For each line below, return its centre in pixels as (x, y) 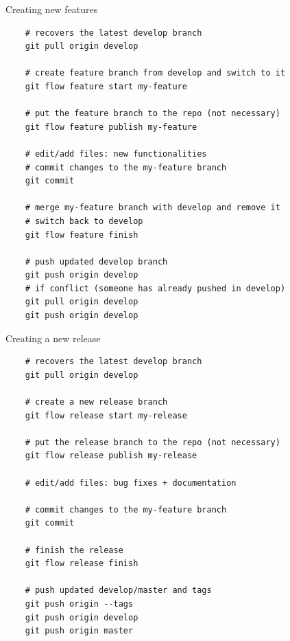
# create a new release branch (96, 402)
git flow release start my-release (106, 415)
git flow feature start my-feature (106, 86)
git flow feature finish (82, 235)
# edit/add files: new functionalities (116, 154)
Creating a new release (53, 338)
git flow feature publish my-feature (111, 127)
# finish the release (74, 550)
